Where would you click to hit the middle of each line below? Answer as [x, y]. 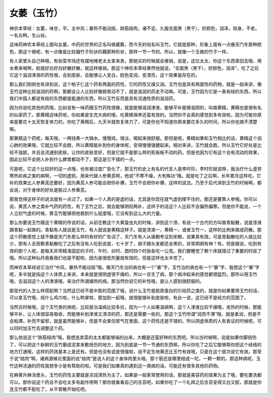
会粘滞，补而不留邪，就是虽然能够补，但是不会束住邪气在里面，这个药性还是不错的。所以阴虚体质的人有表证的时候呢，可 [135, 321]
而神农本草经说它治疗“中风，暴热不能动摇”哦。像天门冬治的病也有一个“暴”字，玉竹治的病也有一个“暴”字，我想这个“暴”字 [134, 267]
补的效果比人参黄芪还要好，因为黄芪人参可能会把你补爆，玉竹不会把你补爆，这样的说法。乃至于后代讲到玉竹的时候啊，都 [135, 183]
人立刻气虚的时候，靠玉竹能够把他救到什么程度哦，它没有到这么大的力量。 [87, 213]
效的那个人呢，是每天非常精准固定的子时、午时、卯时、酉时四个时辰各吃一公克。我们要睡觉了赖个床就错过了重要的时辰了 [135, 251]
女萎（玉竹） [36, 13]
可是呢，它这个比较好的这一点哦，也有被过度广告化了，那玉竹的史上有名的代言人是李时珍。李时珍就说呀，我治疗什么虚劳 [135, 169]
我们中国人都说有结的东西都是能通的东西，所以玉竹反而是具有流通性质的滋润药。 [94, 98]
